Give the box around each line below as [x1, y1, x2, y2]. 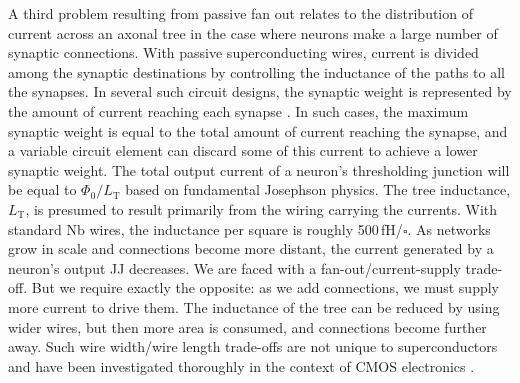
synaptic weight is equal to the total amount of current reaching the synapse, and [8, 120, 508, 141]
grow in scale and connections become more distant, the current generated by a [8, 238, 494, 259]
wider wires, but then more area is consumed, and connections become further [8, 316, 487, 337]
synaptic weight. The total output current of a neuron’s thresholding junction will [8, 159, 510, 180]
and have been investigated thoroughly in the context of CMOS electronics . [8, 355, 475, 376]
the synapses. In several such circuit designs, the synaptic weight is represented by [8, 81, 512, 102]
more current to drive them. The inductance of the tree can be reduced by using [8, 296, 500, 317]
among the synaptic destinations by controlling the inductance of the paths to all [8, 61, 505, 82]
